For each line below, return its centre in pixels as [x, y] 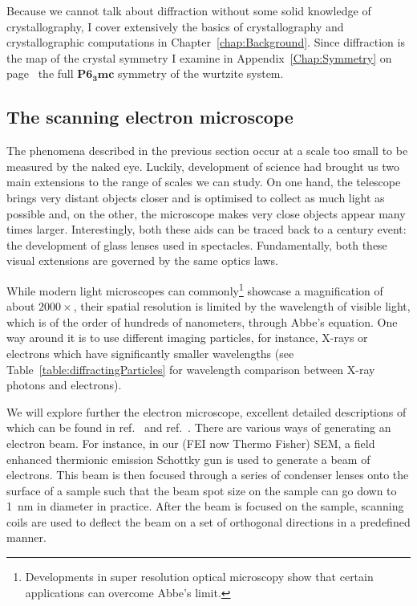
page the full [40, 73]
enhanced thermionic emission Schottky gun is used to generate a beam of [188, 459]
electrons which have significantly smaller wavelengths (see [150, 353]
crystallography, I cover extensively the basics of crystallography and [175, 26]
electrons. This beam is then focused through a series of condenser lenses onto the [208, 475]
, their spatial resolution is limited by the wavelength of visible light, [242, 306]
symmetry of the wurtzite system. [201, 73]
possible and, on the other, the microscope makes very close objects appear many [206, 213]
